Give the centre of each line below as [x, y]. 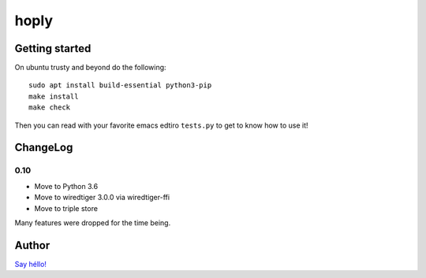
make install [54, 96]
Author [32, 245]
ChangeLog [44, 148]
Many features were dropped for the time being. [93, 222]
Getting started [53, 48]
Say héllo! [31, 264]
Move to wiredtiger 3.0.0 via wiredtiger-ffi [102, 198]
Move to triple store [66, 208]
